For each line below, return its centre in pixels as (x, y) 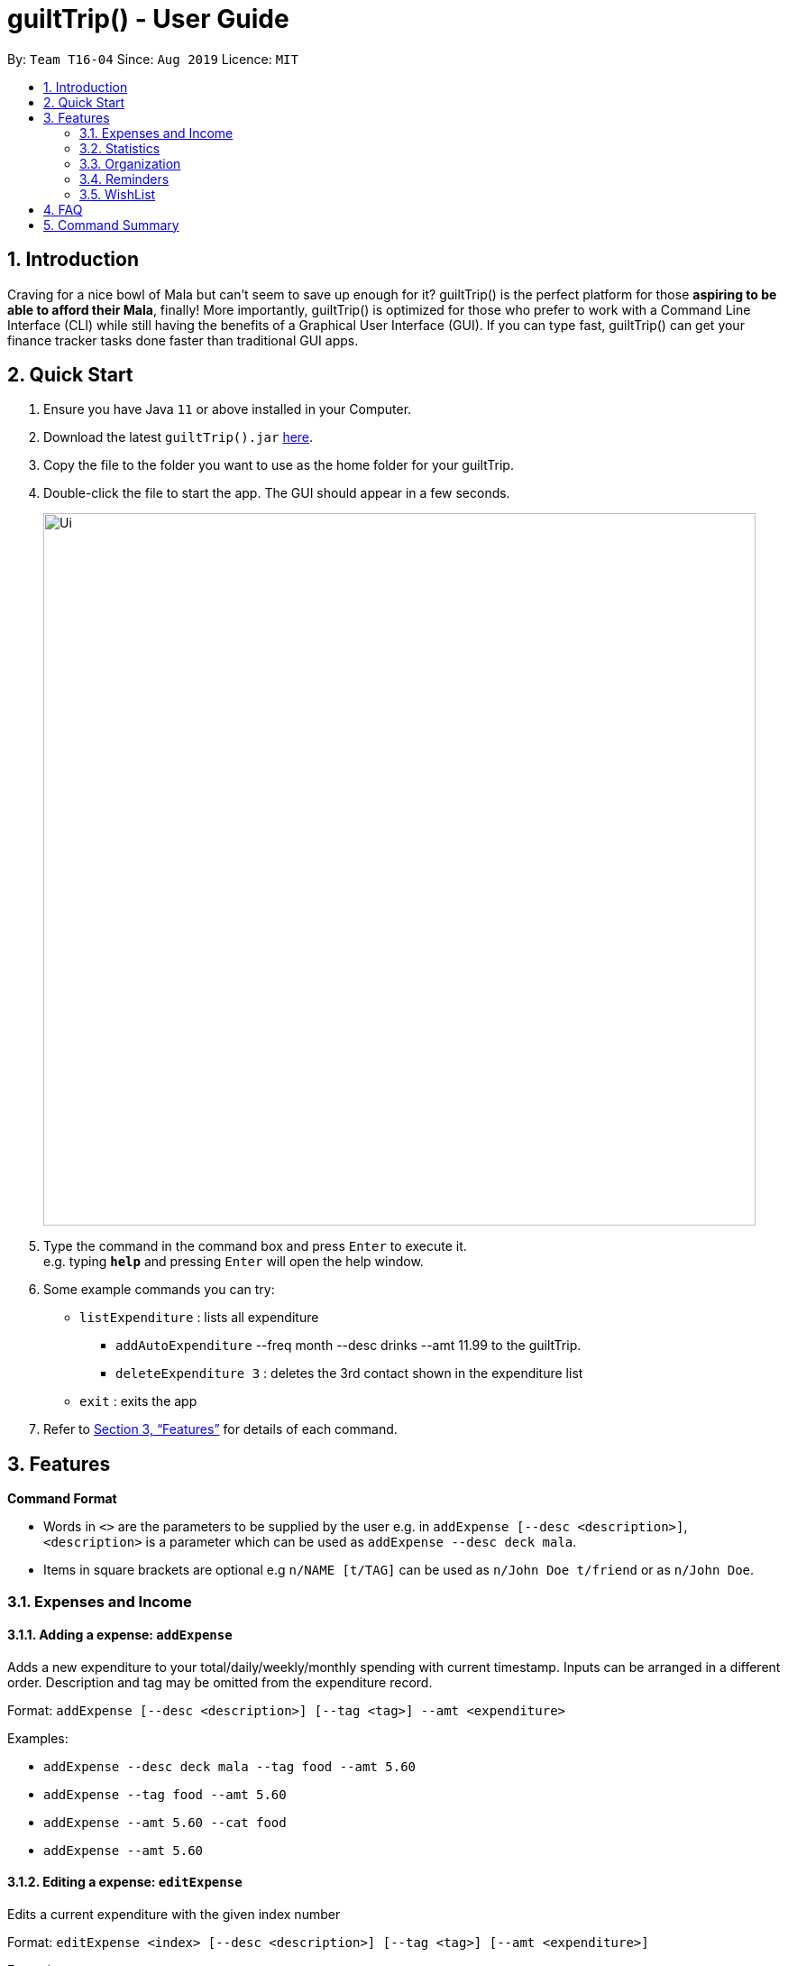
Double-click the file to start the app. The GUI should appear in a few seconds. (277, 493)
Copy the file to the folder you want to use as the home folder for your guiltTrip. (279, 465)
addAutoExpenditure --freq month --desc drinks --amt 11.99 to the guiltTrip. (348, 1346)
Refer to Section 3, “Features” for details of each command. (220, 1429)
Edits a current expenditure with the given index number (174, 1915)
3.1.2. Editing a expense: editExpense (125, 1882)
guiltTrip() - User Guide (148, 19)
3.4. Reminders (124, 179)
